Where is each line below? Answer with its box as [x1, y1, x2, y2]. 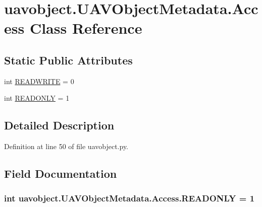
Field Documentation [4, 166, 117, 181]
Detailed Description [4, 117, 115, 133]
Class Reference [29, 18, 142, 38]
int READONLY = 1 [4, 93, 70, 103]
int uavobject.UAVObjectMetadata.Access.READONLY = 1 [4, 192, 255, 204]
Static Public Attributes [4, 52, 133, 67]
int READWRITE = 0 [4, 76, 74, 86]
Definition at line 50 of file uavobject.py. [4, 141, 129, 152]
